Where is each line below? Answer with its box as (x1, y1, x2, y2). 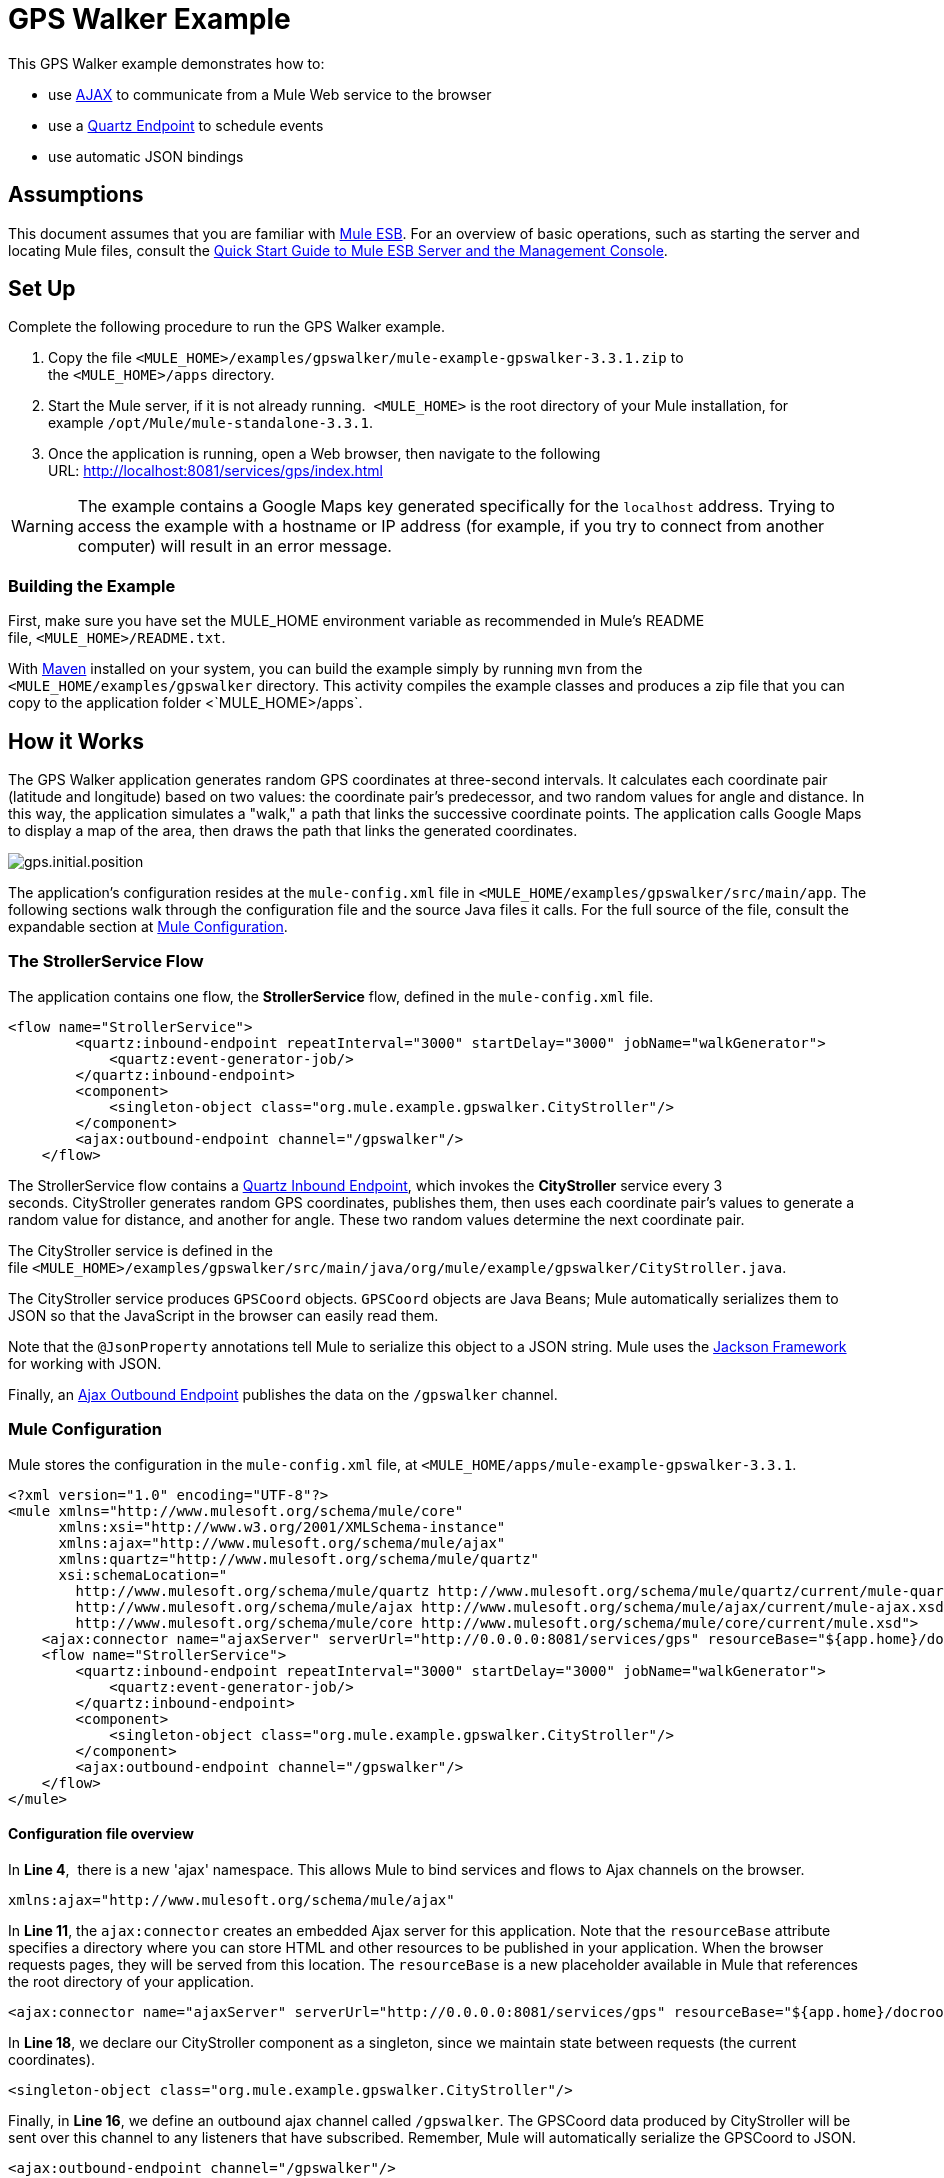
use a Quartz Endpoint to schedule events (48, 116, 324, 134)
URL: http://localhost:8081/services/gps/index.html (48, 462, 383, 480)
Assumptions (8, 182, 144, 208)
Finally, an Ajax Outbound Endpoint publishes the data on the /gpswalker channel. (8, 1385, 558, 1403)
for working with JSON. (8, 1354, 162, 1372)
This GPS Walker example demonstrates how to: (8, 54, 325, 72)
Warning (11, 516, 74, 537)
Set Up (8, 276, 76, 302)
